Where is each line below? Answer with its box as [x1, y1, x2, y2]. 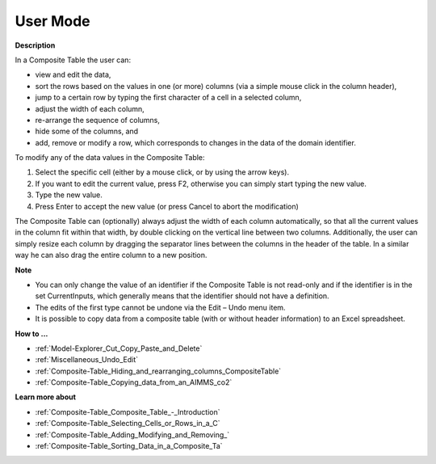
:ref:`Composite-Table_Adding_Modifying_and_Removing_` [35, 429, 230, 440]
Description [15, 40, 56, 50]
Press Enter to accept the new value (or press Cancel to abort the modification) [35, 201, 299, 211]
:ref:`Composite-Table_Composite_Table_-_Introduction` [35, 407, 220, 416]
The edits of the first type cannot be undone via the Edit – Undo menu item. [35, 302, 286, 312]
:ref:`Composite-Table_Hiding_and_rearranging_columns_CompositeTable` [35, 366, 282, 376]
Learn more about [15, 392, 77, 402]
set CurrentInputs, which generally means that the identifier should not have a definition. [35, 291, 330, 301]
